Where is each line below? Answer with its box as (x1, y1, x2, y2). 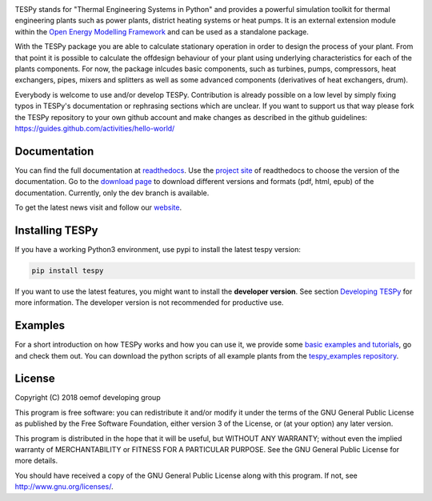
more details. (14, 456, 58, 466)
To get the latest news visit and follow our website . (14, 202, 182, 212)
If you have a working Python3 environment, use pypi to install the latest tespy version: (14, 244, 302, 254)
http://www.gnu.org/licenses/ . (14, 482, 114, 491)
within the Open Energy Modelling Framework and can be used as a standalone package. (14, 26, 310, 36)
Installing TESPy (14, 223, 98, 237)
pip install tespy (31, 266, 104, 275)
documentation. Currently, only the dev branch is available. (14, 188, 210, 198)
